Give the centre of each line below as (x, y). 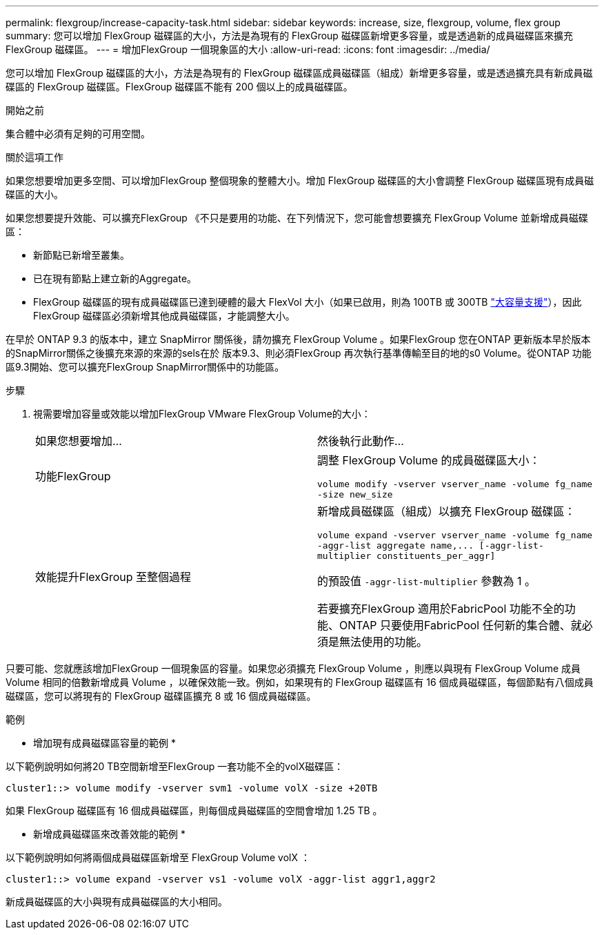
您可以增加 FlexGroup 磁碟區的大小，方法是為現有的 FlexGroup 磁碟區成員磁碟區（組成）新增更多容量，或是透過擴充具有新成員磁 (299, 73)
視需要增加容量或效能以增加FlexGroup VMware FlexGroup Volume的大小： (202, 414)
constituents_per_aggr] (436, 556)
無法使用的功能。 (384, 642)
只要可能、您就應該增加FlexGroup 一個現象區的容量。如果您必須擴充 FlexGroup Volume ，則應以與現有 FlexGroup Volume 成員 (293, 668)
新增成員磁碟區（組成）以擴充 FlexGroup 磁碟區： (446, 511)
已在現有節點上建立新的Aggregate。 (115, 278)
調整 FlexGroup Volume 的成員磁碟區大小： (429, 460)
